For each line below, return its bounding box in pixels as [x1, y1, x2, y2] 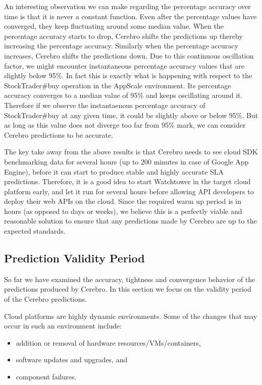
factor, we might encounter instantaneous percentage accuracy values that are [4, 60, 244, 71]
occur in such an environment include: [4, 320, 122, 331]
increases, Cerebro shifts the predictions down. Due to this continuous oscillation [4, 50, 254, 61]
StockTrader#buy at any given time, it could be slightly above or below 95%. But [4, 109, 258, 120]
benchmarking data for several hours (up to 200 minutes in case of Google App [4, 156, 249, 167]
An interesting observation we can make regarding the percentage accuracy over [4, 1, 251, 11]
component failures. [16, 371, 77, 382]
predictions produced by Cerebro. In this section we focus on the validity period [4, 284, 251, 294]
